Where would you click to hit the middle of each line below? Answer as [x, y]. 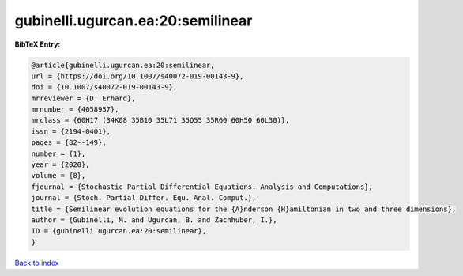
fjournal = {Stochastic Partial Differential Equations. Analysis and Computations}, [202, 187]
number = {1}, [58, 153]
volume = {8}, [58, 176]
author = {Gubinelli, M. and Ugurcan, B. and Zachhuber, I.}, [154, 220]
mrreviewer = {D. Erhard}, [83, 98]
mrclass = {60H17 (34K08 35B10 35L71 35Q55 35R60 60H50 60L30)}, [160, 120]
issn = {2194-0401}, [71, 131]
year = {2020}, [60, 165]
